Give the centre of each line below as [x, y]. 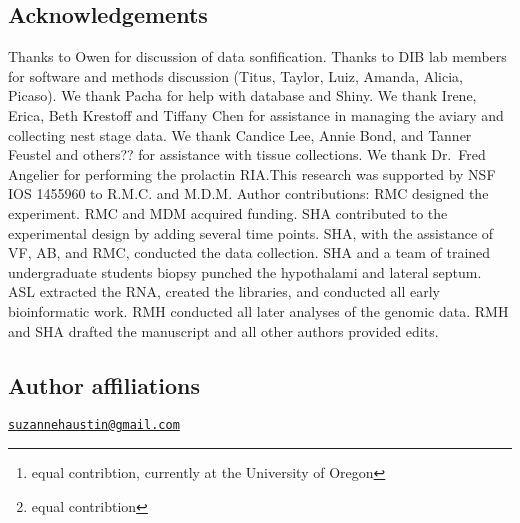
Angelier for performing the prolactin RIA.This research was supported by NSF [252, 173]
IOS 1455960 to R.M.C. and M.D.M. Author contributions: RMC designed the [248, 193]
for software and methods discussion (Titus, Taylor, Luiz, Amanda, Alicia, [236, 75]
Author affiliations [104, 384]
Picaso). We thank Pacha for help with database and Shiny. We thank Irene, [242, 95]
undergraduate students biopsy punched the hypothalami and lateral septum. [245, 271]
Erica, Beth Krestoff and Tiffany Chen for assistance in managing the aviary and [256, 114]
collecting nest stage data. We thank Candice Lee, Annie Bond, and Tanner [240, 134]
